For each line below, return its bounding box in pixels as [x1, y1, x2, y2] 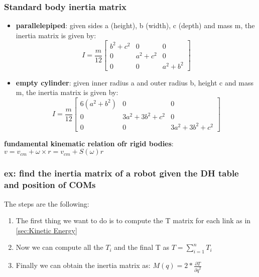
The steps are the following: [4, 198, 89, 209]
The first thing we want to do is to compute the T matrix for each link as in [16, 215, 251, 226]
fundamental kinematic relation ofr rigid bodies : [4, 138, 174, 148]
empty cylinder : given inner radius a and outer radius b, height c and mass [16, 77, 253, 87]
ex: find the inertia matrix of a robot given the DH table [4, 167, 239, 179]
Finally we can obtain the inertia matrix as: [16, 260, 151, 270]
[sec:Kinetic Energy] [16, 225, 77, 235]
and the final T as [114, 242, 170, 252]
